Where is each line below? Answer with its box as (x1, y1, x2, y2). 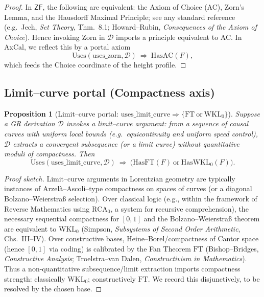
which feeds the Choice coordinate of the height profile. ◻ (4, 59, 186, 70)
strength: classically (4, 273, 65, 284)
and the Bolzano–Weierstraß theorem (143, 213, 260, 224)
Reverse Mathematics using (4, 203, 90, 214)
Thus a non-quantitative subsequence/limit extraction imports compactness (4, 263, 241, 274)
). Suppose (228, 108, 260, 119)
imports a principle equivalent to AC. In (116, 31, 242, 42)
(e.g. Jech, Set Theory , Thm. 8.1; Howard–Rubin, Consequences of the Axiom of (4, 21, 257, 32)
